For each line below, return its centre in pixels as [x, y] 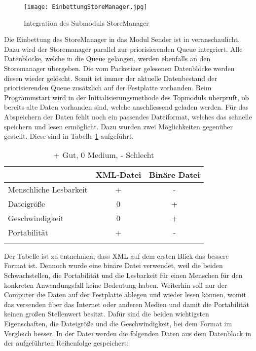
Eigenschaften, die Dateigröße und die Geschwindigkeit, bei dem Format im [118, 323]
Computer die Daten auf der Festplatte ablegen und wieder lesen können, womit [125, 294]
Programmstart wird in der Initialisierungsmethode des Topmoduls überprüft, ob [127, 97]
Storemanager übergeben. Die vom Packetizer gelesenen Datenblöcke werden [119, 68]
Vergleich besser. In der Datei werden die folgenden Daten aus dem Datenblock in [128, 333]
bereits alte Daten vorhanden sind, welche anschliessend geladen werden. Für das [126, 107]
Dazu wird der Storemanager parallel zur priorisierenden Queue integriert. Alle [123, 49]
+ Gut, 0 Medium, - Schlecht [104, 155]
